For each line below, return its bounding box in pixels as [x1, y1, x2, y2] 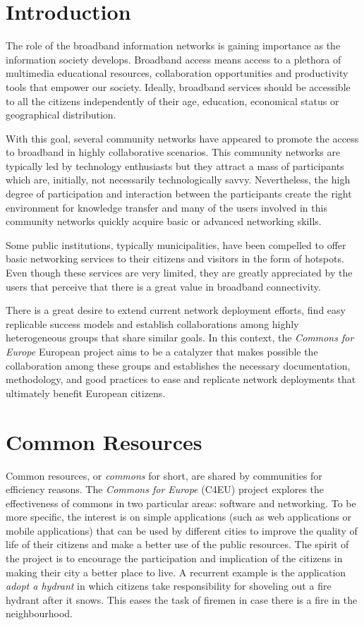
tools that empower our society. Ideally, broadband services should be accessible [6, 79, 351, 94]
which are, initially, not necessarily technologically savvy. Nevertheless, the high [6, 172, 351, 187]
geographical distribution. [6, 107, 116, 122]
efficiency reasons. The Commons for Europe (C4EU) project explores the [6, 482, 324, 497]
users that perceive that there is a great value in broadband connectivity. [6, 279, 321, 293]
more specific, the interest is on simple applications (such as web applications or [6, 509, 351, 524]
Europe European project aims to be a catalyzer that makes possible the [6, 344, 318, 358]
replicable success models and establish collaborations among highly [6, 316, 299, 331]
